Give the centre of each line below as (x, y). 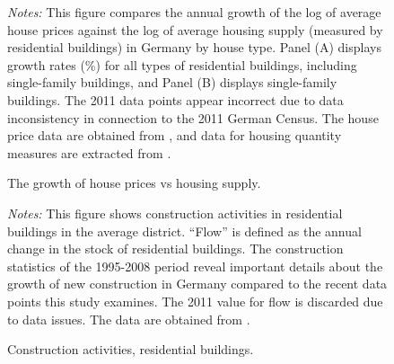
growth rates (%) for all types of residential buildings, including (182, 64)
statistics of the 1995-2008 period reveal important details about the (195, 266)
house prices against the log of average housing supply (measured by (195, 29)
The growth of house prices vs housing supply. (134, 183)
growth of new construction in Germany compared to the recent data (197, 284)
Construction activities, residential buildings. (131, 349)
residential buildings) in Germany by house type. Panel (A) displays (194, 47)
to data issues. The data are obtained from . (129, 319)
